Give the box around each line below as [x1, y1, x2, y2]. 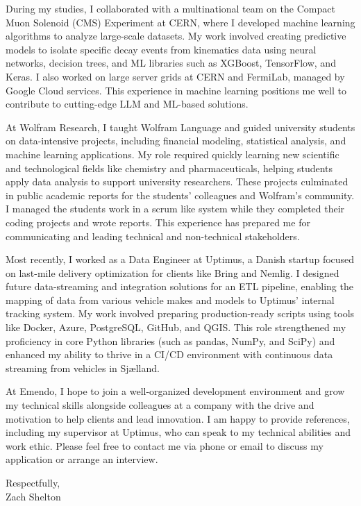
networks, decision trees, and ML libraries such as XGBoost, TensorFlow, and [6, 56, 336, 70]
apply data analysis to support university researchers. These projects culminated [6, 174, 349, 189]
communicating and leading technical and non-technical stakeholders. [6, 228, 300, 243]
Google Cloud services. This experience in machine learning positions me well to [6, 83, 346, 97]
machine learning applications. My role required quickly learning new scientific [6, 146, 339, 161]
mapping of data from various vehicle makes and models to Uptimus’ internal [6, 292, 335, 307]
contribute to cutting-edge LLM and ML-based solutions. [6, 96, 249, 111]
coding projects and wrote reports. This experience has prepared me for [6, 214, 310, 229]
